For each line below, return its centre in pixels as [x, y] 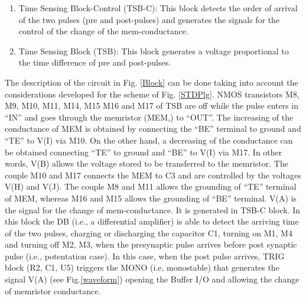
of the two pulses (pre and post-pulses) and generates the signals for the [149, 19]
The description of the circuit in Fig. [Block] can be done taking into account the [152, 82]
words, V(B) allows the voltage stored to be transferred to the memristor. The [147, 163]
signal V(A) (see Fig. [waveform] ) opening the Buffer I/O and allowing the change [152, 279]
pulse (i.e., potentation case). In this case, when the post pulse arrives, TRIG [145, 256]
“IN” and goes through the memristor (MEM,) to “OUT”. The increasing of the [149, 117]
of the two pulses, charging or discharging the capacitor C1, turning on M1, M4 [149, 233]
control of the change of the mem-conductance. [103, 31]
